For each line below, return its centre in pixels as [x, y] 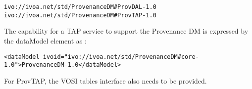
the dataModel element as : [45, 40]
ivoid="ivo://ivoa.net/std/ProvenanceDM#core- [121, 57]
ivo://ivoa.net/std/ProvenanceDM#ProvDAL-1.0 [80, 7]
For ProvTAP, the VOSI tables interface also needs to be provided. [105, 80]
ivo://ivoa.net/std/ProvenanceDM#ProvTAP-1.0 [80, 15]
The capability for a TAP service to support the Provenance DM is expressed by [126, 31]
